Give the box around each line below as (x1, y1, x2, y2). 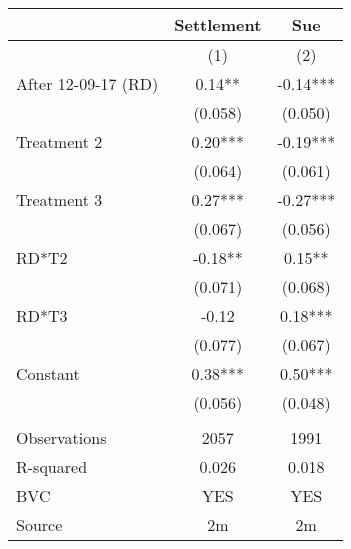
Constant (16, 362, 80, 385)
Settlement (174, 13, 262, 36)
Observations (16, 426, 107, 449)
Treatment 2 (16, 130, 103, 153)
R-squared (16, 455, 88, 478)
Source (16, 513, 63, 536)
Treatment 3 (16, 188, 103, 211)
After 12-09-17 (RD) (16, 72, 159, 95)
